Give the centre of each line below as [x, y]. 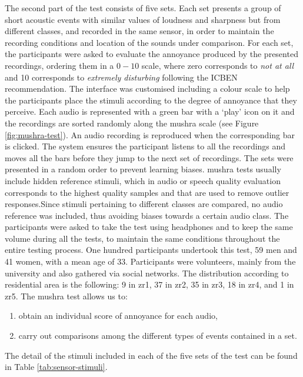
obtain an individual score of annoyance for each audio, [118, 316]
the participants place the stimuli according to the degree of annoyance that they [151, 100]
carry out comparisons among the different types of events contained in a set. [158, 336]
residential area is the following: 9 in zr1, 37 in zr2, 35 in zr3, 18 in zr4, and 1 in [149, 284]
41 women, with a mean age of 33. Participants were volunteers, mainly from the [150, 261]
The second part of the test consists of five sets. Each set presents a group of [143, 8]
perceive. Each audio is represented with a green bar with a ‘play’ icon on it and [150, 111]
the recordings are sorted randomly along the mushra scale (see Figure [132, 123]
